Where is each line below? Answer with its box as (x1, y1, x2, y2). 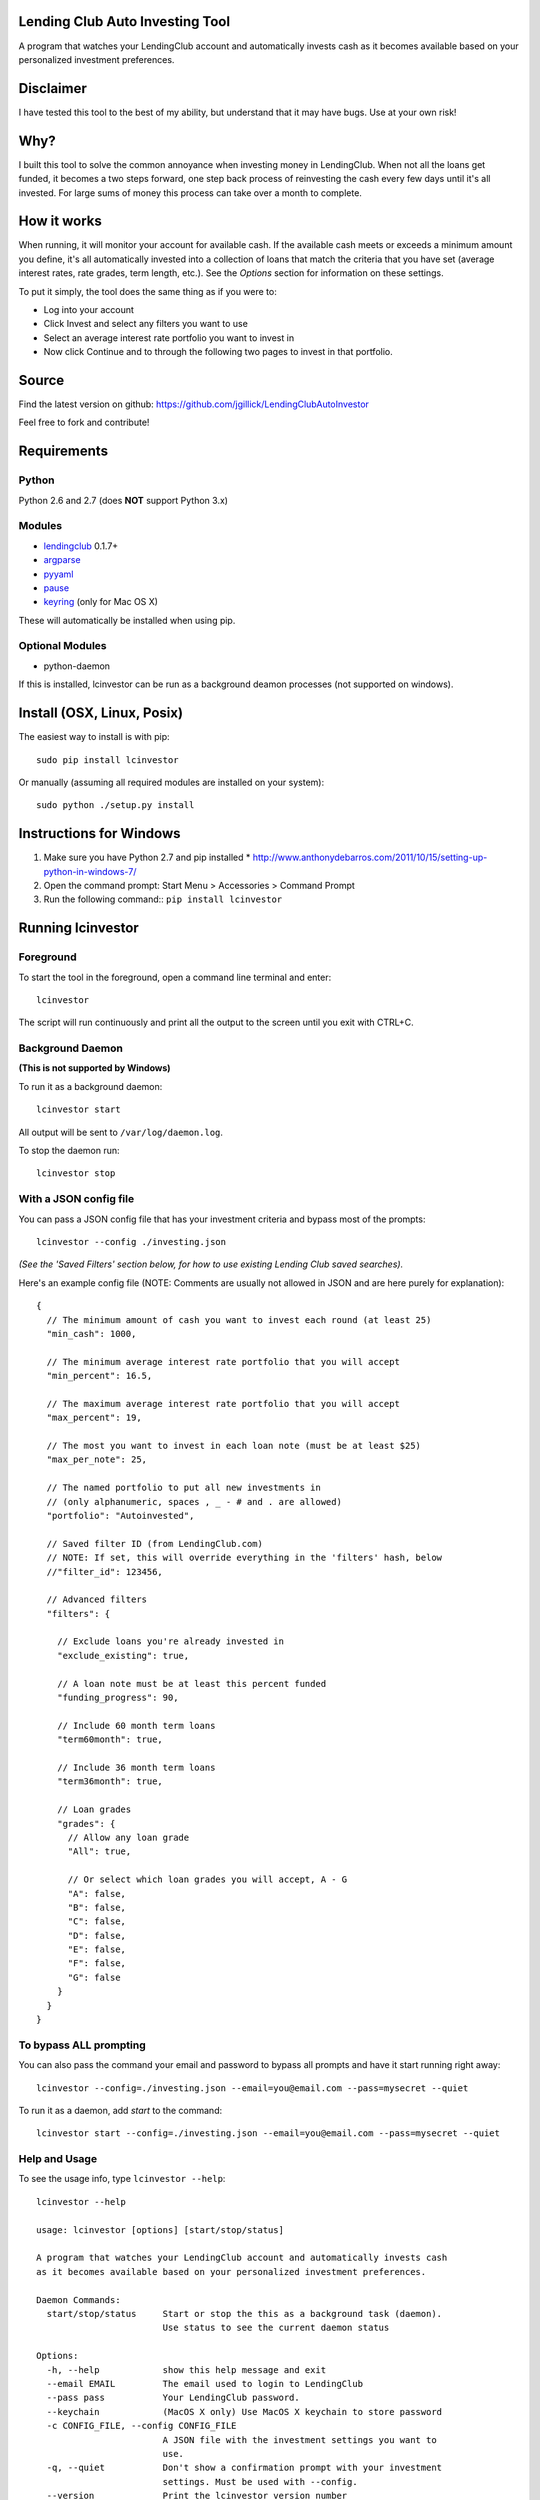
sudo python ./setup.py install (36, 800, 195, 811)
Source (18, 371, 65, 389)
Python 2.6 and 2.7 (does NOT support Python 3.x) (18, 494, 229, 506)
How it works (18, 213, 102, 230)
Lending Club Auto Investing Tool (18, 13, 230, 30)
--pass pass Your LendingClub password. (46, 2392, 300, 2404)
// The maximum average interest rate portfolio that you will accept (46, 1398, 400, 1409)
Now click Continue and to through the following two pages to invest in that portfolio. (43, 346, 394, 358)
